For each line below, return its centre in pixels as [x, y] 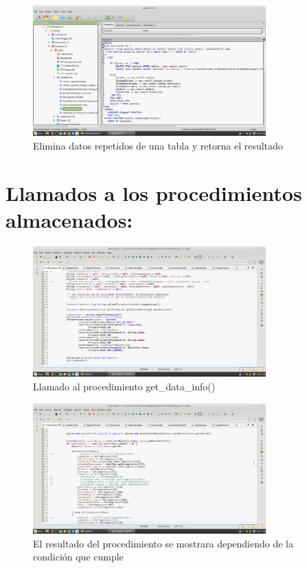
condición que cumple [78, 557]
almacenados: [69, 220]
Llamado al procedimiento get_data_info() [124, 386]
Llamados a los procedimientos [154, 192]
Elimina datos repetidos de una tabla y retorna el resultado [158, 146]
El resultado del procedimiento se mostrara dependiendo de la [163, 543]
